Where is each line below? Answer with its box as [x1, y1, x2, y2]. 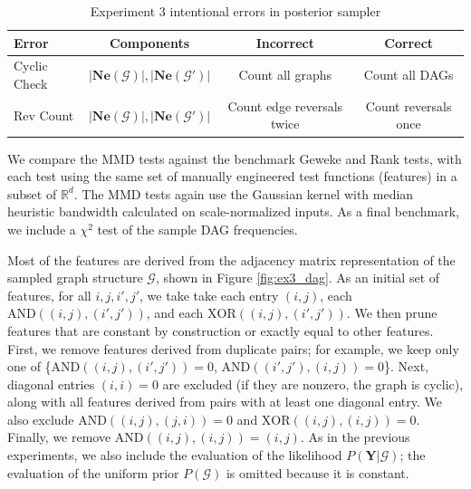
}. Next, [384, 357, 429, 376]
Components [110, 33, 190, 52]
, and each [146, 303, 204, 322]
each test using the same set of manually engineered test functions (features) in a [7, 167, 457, 186]
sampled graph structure [7, 268, 143, 287]
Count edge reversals [227, 96, 343, 115]
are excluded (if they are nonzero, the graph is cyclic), [162, 374, 464, 393]
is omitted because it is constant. [226, 463, 409, 482]
